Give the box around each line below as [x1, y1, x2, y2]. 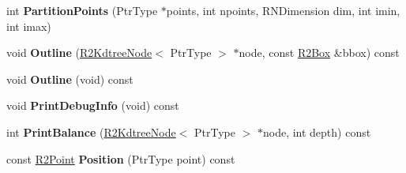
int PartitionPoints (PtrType [6, 2, 158, 18]
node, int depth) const [262, 123, 371, 140]
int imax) [6, 17, 51, 34]
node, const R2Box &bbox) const [239, 44, 400, 61]
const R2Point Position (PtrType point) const [6, 150, 235, 167]
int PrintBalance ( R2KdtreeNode [6, 123, 176, 140]
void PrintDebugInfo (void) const [6, 97, 179, 114]
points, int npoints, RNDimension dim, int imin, [166, 2, 400, 18]
